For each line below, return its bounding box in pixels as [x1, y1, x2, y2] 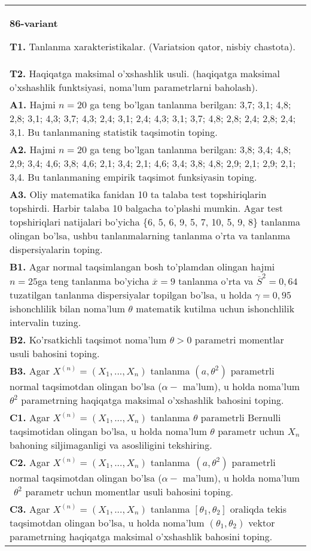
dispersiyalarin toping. [10, 242, 103, 256]
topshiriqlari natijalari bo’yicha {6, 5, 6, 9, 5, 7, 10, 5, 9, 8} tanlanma [10, 215, 301, 229]
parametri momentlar [194, 332, 284, 346]
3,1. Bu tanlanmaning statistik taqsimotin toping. [10, 125, 218, 139]
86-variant [10, 16, 58, 30]
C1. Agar [10, 410, 50, 424]
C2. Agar [10, 455, 50, 469]
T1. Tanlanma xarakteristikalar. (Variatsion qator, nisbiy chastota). [10, 39, 295, 53]
